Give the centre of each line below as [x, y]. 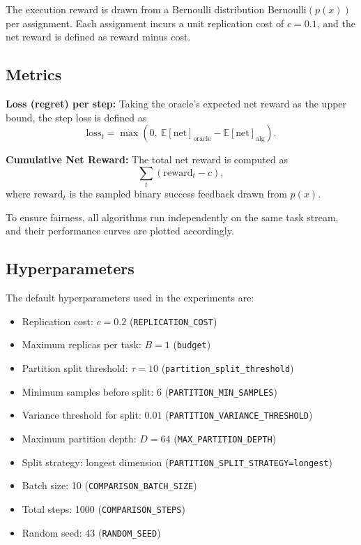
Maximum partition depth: [79, 438]
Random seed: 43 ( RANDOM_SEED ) [91, 532]
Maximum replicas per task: [82, 344]
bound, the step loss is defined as [76, 117]
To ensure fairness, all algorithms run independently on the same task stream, [172, 217]
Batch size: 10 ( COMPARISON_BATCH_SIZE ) [109, 485]
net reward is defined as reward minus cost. [98, 37]
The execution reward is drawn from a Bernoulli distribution [135, 9]
